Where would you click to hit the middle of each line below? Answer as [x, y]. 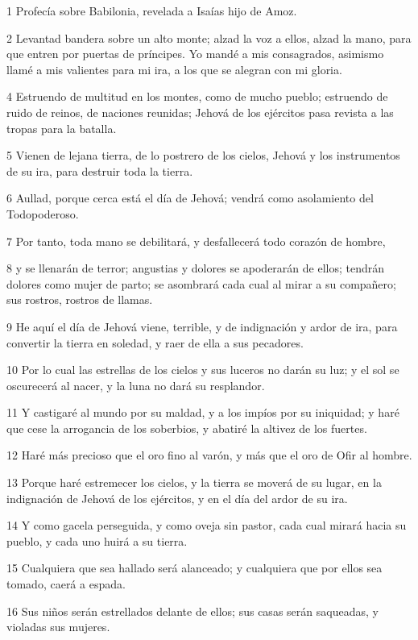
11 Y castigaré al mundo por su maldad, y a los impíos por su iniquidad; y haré [203, 412]
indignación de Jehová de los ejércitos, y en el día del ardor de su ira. [177, 498]
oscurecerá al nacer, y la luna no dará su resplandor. [136, 385]
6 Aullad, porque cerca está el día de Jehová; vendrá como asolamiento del [190, 198]
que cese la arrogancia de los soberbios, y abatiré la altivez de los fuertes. [187, 428]
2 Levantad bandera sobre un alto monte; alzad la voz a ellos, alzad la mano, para [209, 37]
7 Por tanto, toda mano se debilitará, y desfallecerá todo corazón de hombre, [196, 241]
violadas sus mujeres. [58, 627]
